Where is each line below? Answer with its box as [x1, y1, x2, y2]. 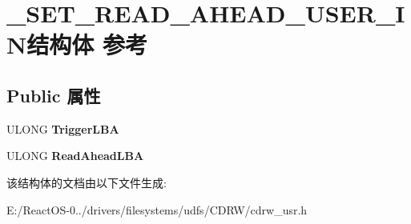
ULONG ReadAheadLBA [6, 147, 144, 164]
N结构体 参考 [6, 28, 147, 61]
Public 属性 [6, 82, 101, 107]
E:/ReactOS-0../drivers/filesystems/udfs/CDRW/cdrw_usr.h [6, 201, 308, 218]
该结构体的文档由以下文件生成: [6, 174, 167, 190]
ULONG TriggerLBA [6, 120, 119, 137]
